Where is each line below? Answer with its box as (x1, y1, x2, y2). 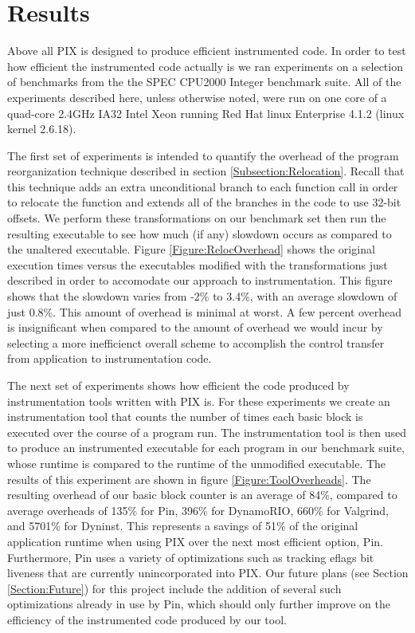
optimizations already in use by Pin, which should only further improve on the (7, 596, 390, 612)
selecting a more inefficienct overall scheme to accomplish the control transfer (7, 334, 385, 351)
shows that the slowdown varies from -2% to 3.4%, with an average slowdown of (7, 288, 397, 305)
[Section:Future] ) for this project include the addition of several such (7, 580, 342, 596)
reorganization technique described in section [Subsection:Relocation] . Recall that (7, 163, 405, 179)
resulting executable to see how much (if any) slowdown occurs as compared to (7, 225, 392, 242)
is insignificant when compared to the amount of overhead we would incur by (7, 319, 383, 336)
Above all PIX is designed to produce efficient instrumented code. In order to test (7, 42, 406, 59)
